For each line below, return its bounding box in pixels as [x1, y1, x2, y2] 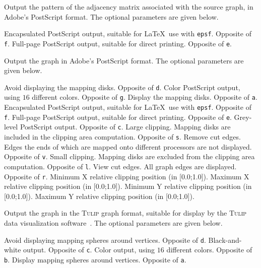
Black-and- [208, 234, 242, 245]
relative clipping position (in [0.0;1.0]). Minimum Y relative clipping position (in [4, 181, 252, 191]
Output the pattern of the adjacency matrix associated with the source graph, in [4, 2, 253, 12]
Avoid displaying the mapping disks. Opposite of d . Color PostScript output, [4, 82, 240, 92]
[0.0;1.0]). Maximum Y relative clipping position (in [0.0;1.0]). [4, 190, 194, 201]
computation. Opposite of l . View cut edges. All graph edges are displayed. [4, 161, 237, 171]
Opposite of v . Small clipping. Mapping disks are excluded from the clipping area [4, 151, 255, 162]
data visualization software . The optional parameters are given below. [4, 217, 223, 228]
